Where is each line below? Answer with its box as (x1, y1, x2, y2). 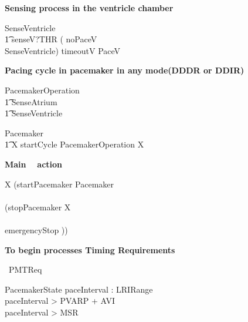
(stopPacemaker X (5, 200, 71, 213)
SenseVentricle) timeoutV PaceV (5, 44, 121, 56)
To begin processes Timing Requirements (5, 243, 175, 256)
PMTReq (8, 263, 42, 276)
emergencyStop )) (5, 223, 68, 236)
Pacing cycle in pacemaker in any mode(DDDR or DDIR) (5, 64, 244, 76)
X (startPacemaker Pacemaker (5, 177, 114, 190)
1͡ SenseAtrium (5, 95, 57, 108)
